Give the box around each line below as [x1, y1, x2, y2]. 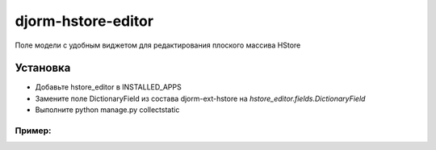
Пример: [15, 125, 52, 136]
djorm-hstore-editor [15, 12, 153, 30]
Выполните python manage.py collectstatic [35, 105, 180, 115]
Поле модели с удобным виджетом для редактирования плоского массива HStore [15, 40, 301, 50]
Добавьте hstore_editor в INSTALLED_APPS [35, 82, 182, 92]
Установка [15, 61, 71, 75]
